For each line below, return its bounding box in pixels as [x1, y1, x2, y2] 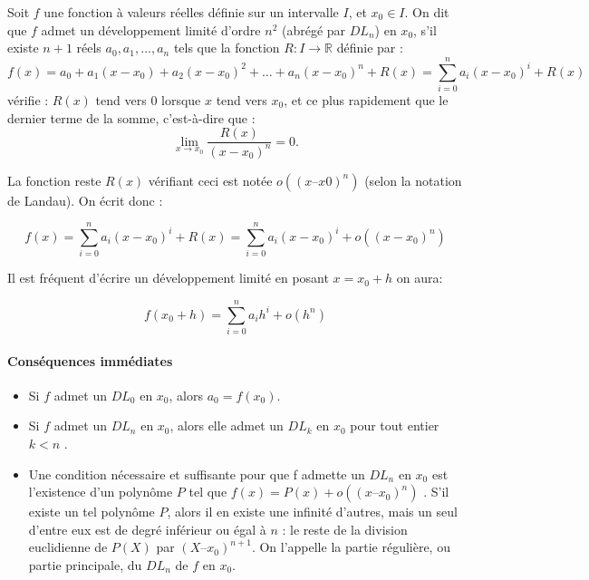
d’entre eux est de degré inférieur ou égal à [28, 519, 266, 538]
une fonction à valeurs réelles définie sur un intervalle [43, 3, 339, 21]
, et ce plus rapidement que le [284, 90, 449, 109]
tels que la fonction [173, 38, 280, 57]
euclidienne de [28, 537, 108, 556]
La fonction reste [7, 170, 101, 189]
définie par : [336, 38, 403, 57]
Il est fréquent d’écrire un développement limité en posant [7, 268, 329, 287]
